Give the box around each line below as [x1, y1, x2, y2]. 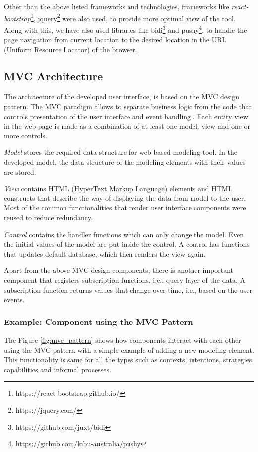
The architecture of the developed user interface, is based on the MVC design [4, 91, 240, 102]
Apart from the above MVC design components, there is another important [4, 265, 234, 275]
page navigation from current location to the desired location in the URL [4, 34, 227, 45]
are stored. [4, 166, 36, 177]
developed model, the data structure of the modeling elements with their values [4, 157, 246, 167]
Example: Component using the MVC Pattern [4, 315, 193, 327]
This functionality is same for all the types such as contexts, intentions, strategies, [4, 354, 254, 365]
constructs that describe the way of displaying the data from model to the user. [4, 193, 246, 203]
